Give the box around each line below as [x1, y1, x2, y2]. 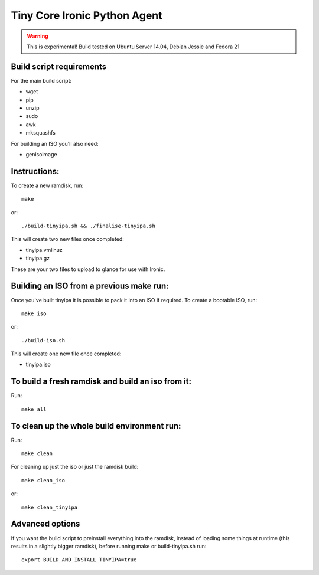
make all [21, 406, 47, 413]
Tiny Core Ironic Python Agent [11, 9, 162, 22]
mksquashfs [25, 129, 56, 136]
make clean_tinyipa [21, 504, 78, 511]
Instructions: [11, 166, 60, 177]
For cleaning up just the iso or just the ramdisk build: [11, 463, 139, 471]
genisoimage [25, 151, 57, 158]
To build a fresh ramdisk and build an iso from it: [11, 377, 192, 387]
